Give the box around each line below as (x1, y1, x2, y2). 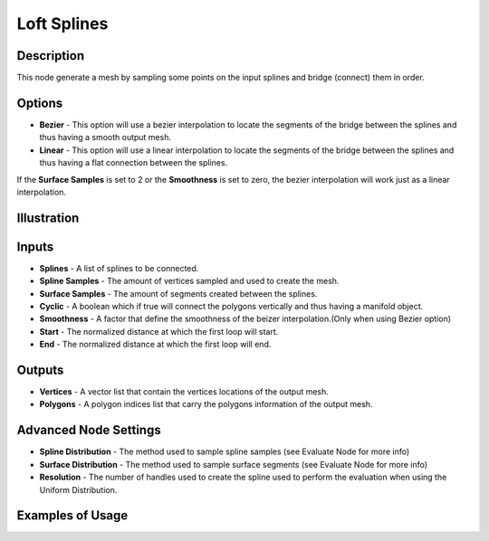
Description (16, 48, 85, 63)
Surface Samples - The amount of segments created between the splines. (39, 288, 318, 299)
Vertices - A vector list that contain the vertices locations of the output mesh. (39, 386, 330, 397)
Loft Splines (16, 14, 109, 33)
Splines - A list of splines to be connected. (39, 262, 199, 273)
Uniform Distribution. (39, 484, 118, 495)
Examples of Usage (16, 508, 129, 524)
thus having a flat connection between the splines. (39, 157, 228, 168)
